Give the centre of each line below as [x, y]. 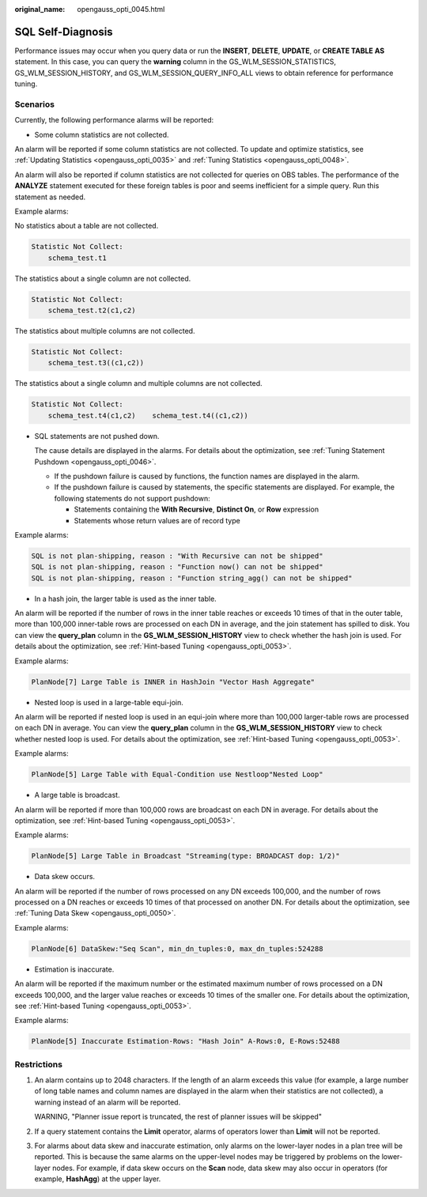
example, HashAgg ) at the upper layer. [98, 1179]
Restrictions [39, 1064]
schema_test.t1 [77, 258]
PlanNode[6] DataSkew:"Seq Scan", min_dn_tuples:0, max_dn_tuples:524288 [177, 948]
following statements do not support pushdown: [132, 498]
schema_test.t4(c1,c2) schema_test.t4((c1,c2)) [148, 415]
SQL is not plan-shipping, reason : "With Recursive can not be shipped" [177, 556]
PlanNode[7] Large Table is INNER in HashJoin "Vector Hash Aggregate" [173, 682]
